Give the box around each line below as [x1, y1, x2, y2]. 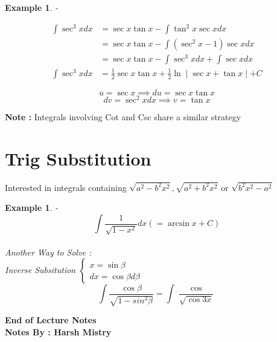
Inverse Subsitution [5, 263, 76, 276]
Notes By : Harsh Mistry [5, 325, 112, 338]
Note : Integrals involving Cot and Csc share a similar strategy [5, 110, 241, 123]
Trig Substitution [5, 146, 151, 170]
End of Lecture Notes [5, 314, 97, 326]
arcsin [168, 219, 189, 228]
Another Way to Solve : [5, 245, 92, 258]
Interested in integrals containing [5, 181, 127, 193]
